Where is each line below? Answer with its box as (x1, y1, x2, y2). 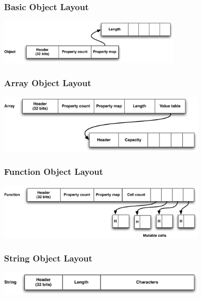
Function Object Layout (4, 165, 104, 178)
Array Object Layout (4, 76, 91, 89)
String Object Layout (4, 251, 92, 264)
